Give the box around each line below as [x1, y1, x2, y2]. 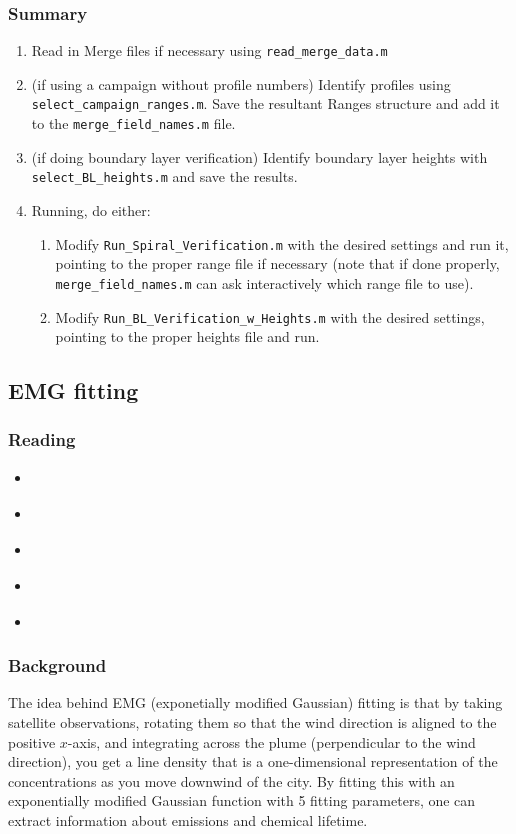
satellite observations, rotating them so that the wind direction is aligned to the [8, 712, 497, 733]
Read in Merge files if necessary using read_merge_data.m [31, 40, 388, 61]
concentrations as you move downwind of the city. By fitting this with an [8, 770, 455, 791]
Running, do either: [31, 200, 151, 221]
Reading [8, 427, 76, 452]
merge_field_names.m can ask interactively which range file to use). [55, 272, 474, 293]
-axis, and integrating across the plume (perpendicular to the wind [67, 731, 476, 752]
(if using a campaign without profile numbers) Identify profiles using [31, 73, 451, 94]
